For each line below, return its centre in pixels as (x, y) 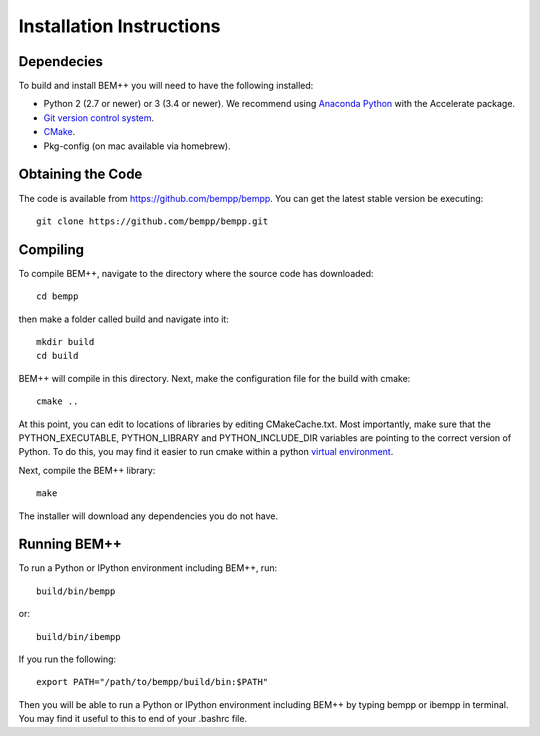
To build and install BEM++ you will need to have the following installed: (166, 86)
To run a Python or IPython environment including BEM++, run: (148, 568)
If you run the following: (67, 659)
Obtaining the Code (80, 174)
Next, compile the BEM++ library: (87, 470)
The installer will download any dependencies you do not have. (148, 516)
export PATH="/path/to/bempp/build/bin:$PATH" (152, 682)
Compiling (51, 249)
